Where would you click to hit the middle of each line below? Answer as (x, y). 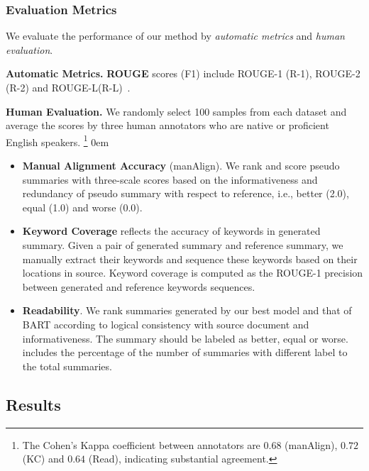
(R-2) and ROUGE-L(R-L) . (68, 87)
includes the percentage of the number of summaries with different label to (185, 352)
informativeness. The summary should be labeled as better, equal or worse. (185, 338)
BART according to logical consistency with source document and (166, 324)
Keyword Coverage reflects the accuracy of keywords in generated (171, 231)
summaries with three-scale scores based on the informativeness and (170, 179)
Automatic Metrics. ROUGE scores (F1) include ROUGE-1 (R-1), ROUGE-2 (183, 73)
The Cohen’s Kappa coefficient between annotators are (141, 444)
